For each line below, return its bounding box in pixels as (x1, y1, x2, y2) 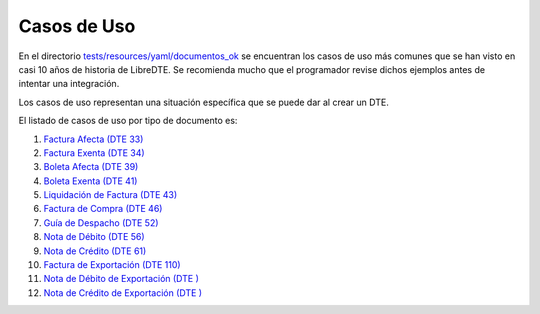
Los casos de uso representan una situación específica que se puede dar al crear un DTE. (18, 96, 389, 108)
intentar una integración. (18, 78, 120, 90)
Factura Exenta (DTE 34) (43, 146, 145, 159)
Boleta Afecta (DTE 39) (43, 161, 139, 173)
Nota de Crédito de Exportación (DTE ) (43, 286, 203, 299)
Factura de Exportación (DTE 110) (43, 259, 181, 271)
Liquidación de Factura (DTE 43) (43, 189, 178, 201)
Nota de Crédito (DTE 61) (43, 245, 147, 257)
